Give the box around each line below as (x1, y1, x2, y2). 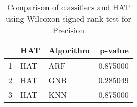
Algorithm (48, 44, 90, 56)
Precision (52, 24, 85, 36)
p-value (100, 44, 129, 56)
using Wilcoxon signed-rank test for (6, 13, 131, 24)
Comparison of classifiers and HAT (7, 1, 130, 13)
